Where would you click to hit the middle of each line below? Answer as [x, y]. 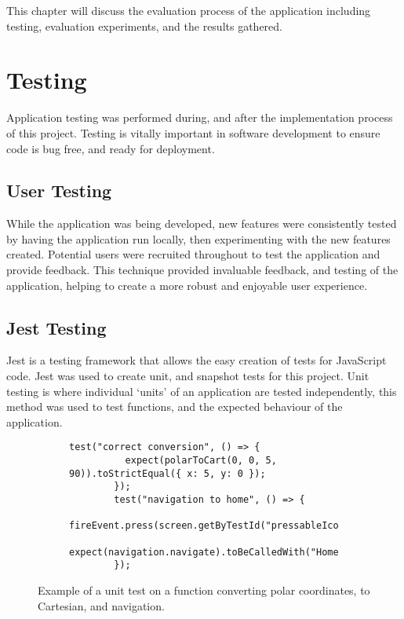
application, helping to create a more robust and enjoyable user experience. [187, 285]
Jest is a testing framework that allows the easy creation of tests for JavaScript [197, 360]
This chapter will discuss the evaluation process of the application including [189, 10]
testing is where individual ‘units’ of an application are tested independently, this [202, 391]
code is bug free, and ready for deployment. [111, 148]
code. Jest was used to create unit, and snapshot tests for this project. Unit [188, 376]
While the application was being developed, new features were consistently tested [202, 223]
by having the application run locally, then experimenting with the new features [198, 238]
